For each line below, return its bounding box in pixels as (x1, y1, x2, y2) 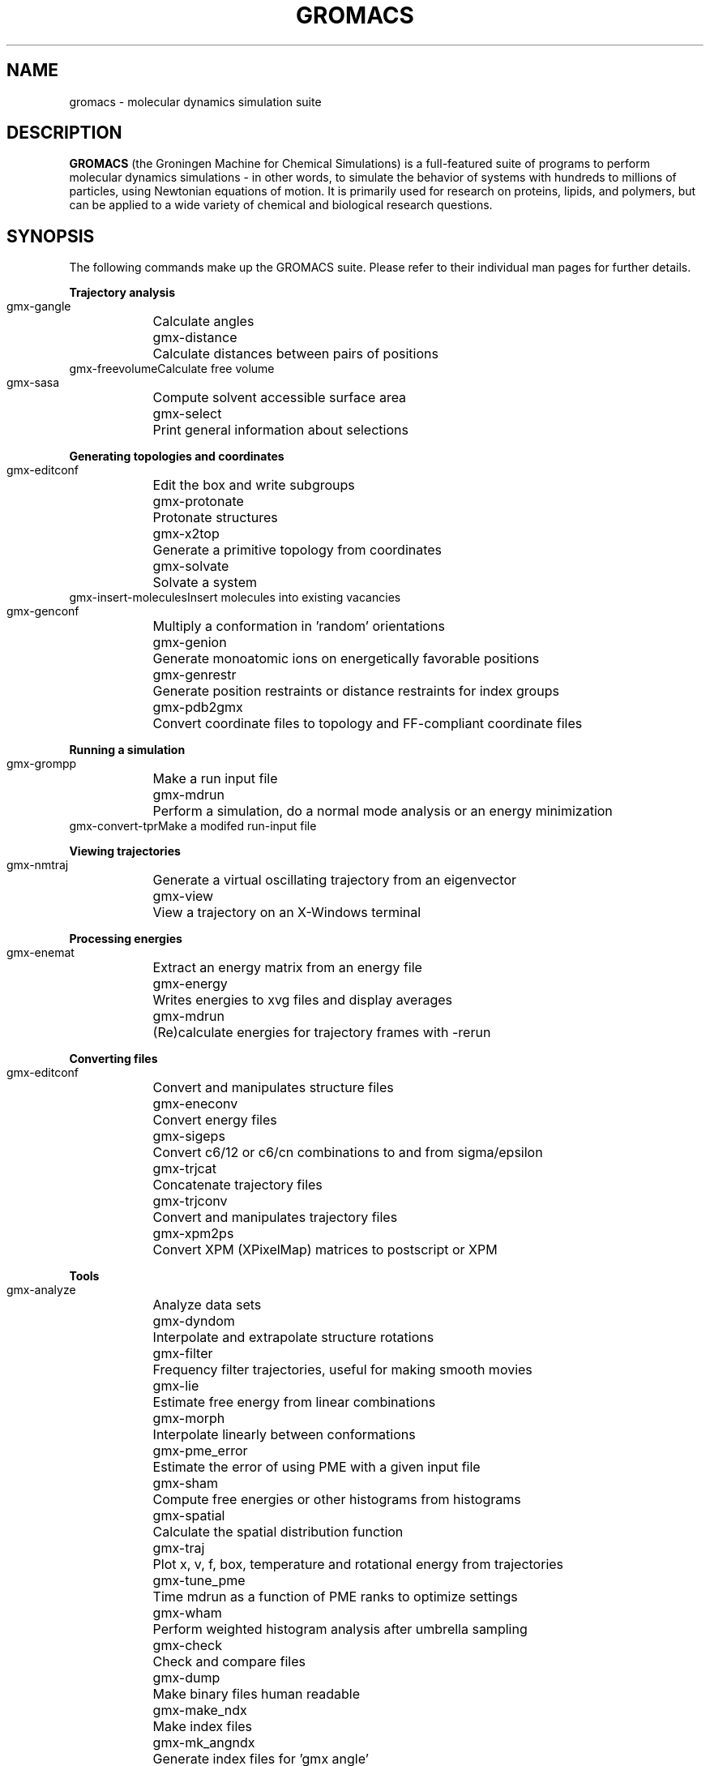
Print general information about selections (152, 422, 408, 439)
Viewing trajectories (69, 844, 181, 859)
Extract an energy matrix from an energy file (152, 959, 422, 976)
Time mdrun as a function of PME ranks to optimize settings (152, 1588, 518, 1605)
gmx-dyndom (152, 1313, 235, 1330)
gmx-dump (152, 1670, 220, 1687)
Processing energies (69, 932, 182, 946)
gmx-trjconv (152, 1193, 228, 1210)
